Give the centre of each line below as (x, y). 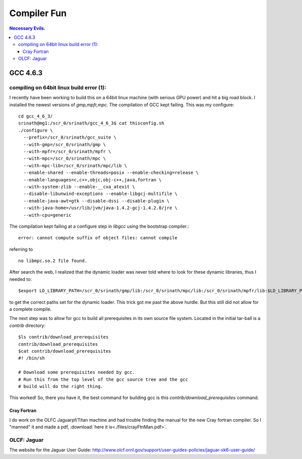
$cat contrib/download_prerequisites (65, 351)
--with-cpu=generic (47, 215)
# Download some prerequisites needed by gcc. (77, 372)
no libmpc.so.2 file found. (53, 261)
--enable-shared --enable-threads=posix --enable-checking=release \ (111, 173)
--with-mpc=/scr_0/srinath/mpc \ (65, 158)
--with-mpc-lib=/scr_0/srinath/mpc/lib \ (75, 166)
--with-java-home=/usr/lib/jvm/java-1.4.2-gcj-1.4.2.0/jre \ (100, 208)
